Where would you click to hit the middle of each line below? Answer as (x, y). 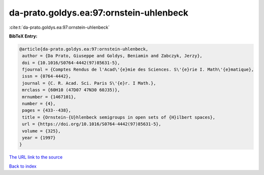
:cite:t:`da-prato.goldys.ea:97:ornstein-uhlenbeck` (59, 27)
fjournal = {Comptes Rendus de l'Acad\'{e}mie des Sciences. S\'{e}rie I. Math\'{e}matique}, (138, 70)
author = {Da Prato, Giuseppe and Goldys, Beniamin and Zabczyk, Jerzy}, (112, 56)
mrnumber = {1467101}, (49, 97)
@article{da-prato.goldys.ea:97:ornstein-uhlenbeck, (84, 49)
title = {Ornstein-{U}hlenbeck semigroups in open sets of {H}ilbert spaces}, (119, 117)
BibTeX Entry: (23, 36)
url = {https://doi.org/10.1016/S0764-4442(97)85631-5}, (92, 124)
